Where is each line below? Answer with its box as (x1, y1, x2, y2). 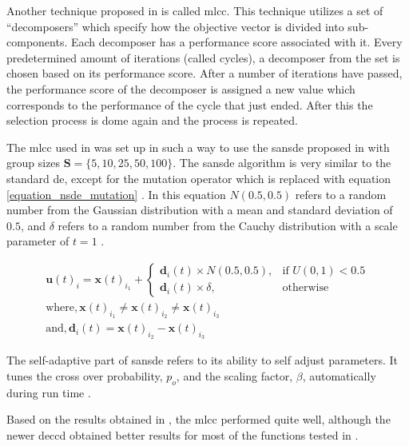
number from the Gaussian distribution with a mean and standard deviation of (6, 201, 393, 218)
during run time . (6, 384, 91, 400)
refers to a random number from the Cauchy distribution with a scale (58, 217, 398, 233)
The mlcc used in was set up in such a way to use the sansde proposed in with (6, 138, 390, 155)
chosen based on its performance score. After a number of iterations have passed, (6, 65, 403, 82)
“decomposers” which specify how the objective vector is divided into (6, 18, 344, 34)
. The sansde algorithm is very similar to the (173, 154, 391, 171)
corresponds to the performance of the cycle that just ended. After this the (6, 96, 373, 113)
